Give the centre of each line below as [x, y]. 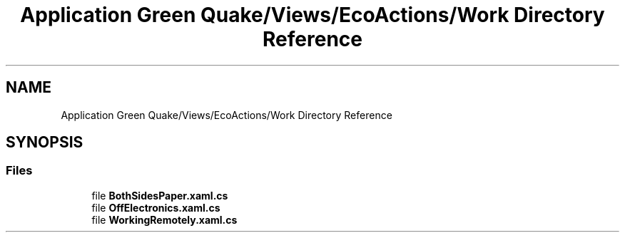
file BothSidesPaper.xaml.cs [160, 195]
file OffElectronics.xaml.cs [156, 207]
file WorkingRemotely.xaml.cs [164, 219]
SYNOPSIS [45, 143]
